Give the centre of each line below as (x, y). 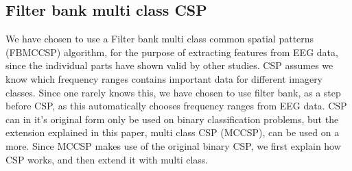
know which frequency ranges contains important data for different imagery (164, 78)
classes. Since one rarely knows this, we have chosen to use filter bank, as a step (173, 92)
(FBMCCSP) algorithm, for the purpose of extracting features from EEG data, (172, 52)
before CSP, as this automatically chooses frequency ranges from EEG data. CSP (176, 106)
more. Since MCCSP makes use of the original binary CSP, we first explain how (173, 145)
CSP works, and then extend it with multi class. (107, 159)
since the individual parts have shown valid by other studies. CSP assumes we (169, 65)
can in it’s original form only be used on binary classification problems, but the (172, 119)
